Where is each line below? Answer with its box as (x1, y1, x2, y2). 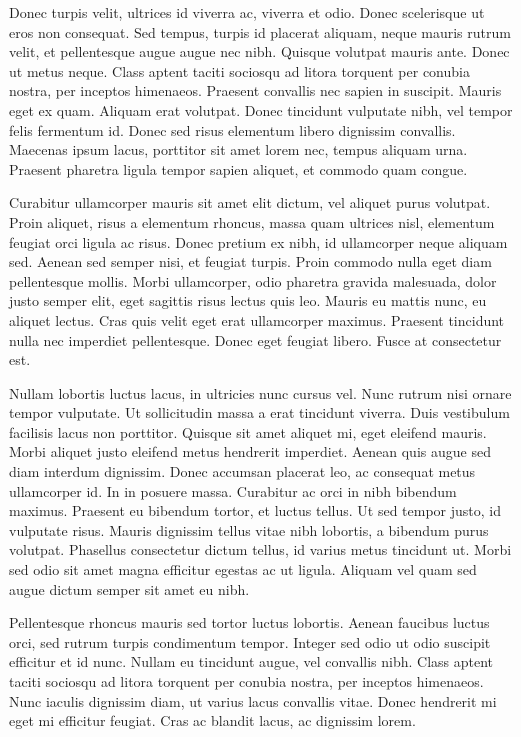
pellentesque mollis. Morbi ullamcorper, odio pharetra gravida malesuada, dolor (9, 270, 497, 291)
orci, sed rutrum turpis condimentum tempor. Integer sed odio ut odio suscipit (9, 631, 491, 652)
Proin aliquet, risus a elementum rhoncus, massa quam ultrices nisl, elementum (9, 211, 495, 232)
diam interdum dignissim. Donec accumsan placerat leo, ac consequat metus (9, 461, 476, 482)
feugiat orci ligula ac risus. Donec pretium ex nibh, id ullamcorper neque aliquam (9, 231, 508, 252)
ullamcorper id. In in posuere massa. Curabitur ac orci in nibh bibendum (9, 480, 457, 501)
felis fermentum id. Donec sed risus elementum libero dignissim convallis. (9, 119, 456, 140)
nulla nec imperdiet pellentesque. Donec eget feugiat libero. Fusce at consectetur (9, 329, 502, 350)
